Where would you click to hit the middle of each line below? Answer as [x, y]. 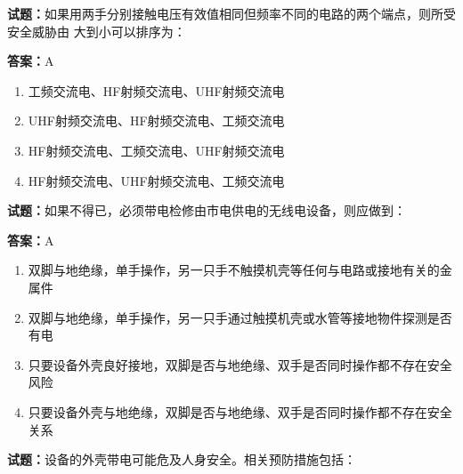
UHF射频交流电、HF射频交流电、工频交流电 [156, 121]
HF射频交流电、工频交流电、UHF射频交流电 [156, 150]
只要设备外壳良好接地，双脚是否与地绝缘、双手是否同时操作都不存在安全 [240, 364]
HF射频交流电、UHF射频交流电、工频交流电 [156, 180]
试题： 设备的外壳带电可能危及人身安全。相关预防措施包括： [182, 459]
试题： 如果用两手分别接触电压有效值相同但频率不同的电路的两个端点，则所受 [231, 13]
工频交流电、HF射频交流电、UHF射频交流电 [156, 90]
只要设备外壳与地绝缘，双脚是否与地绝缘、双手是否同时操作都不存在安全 [240, 411]
